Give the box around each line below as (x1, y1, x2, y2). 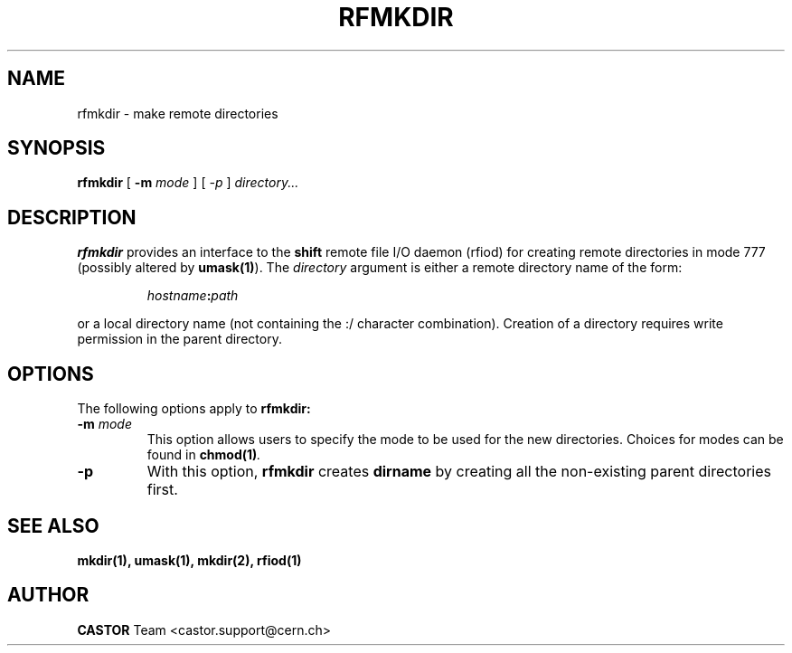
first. (146, 480, 178, 499)
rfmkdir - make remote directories (77, 105, 278, 121)
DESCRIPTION (7, 205, 137, 229)
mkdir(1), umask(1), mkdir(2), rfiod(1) (77, 552, 302, 568)
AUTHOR (7, 583, 90, 607)
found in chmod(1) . (146, 447, 261, 463)
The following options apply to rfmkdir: (77, 401, 311, 417)
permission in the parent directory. (77, 331, 282, 347)
